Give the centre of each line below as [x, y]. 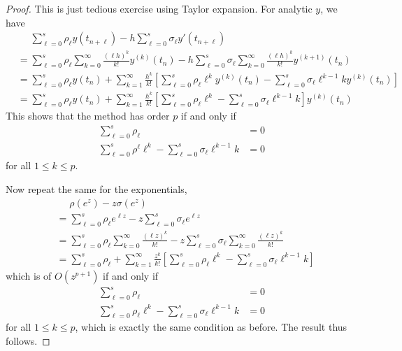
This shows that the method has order [88, 116]
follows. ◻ [28, 340]
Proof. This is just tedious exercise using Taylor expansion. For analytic [159, 8]
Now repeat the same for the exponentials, [96, 188]
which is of [29, 275]
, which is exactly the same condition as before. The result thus [211, 327]
